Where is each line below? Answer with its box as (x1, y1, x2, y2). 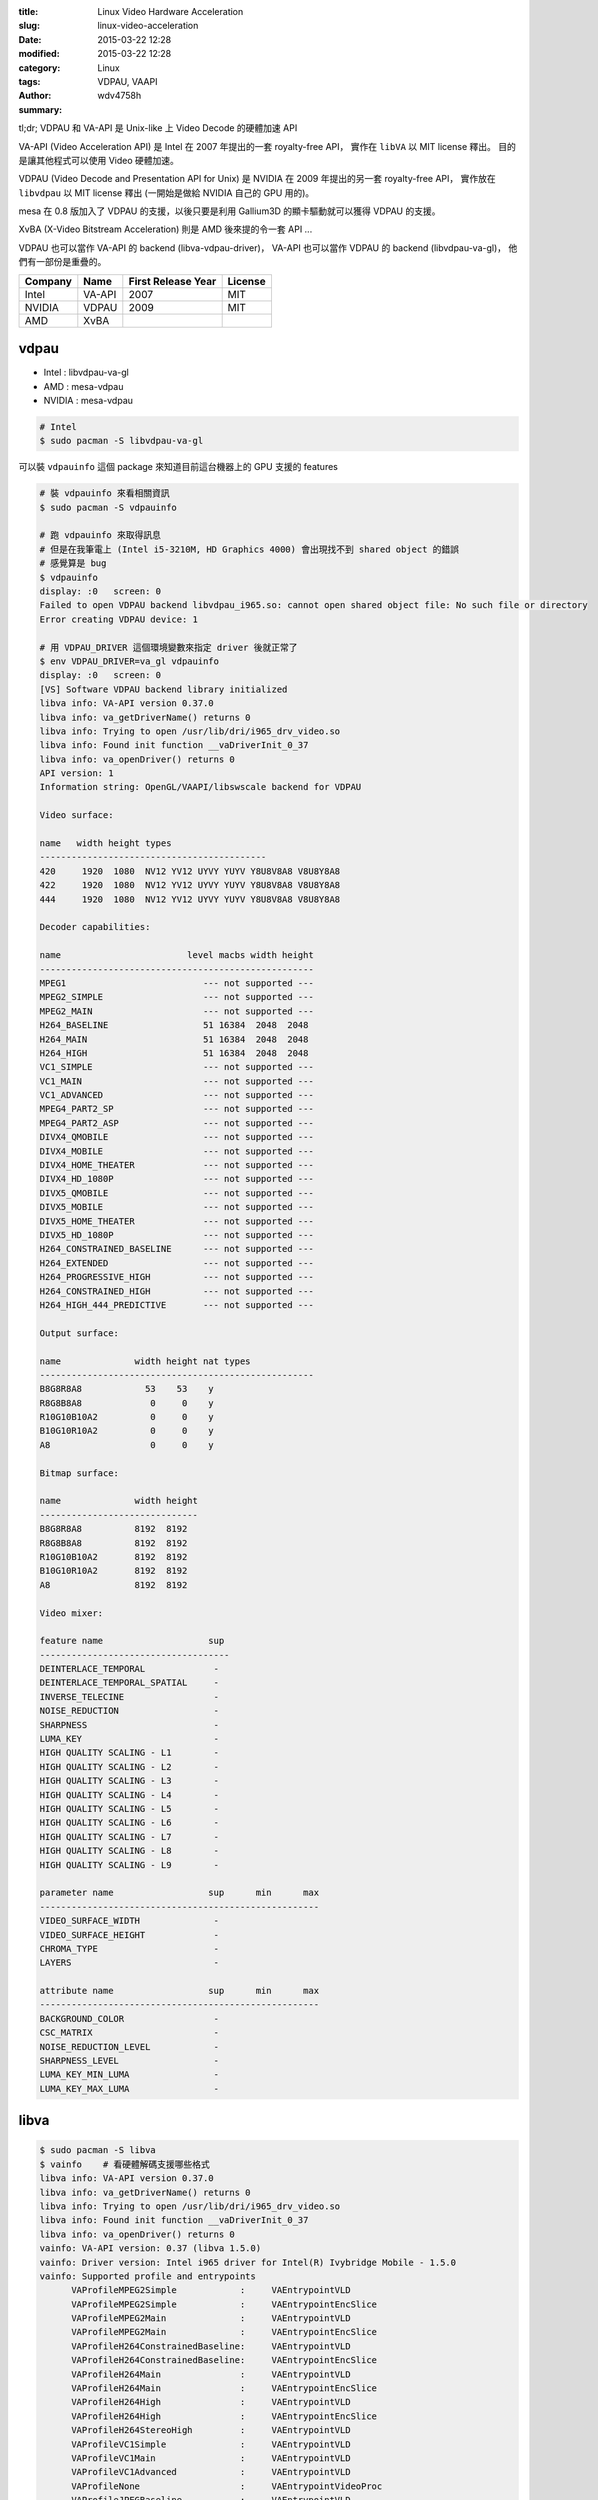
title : (18, 6, 39, 17)
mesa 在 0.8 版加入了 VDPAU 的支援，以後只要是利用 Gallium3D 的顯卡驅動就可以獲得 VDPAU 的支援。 (18, 205, 441, 217)
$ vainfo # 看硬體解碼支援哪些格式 (39, 2158, 210, 2170)
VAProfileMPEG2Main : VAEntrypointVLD (71, 2313, 351, 2324)
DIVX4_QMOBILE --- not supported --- (39, 1131, 314, 1143)
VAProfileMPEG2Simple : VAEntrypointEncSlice (71, 2298, 378, 2310)
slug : (18, 20, 40, 32)
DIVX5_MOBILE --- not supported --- (39, 1201, 314, 1213)
